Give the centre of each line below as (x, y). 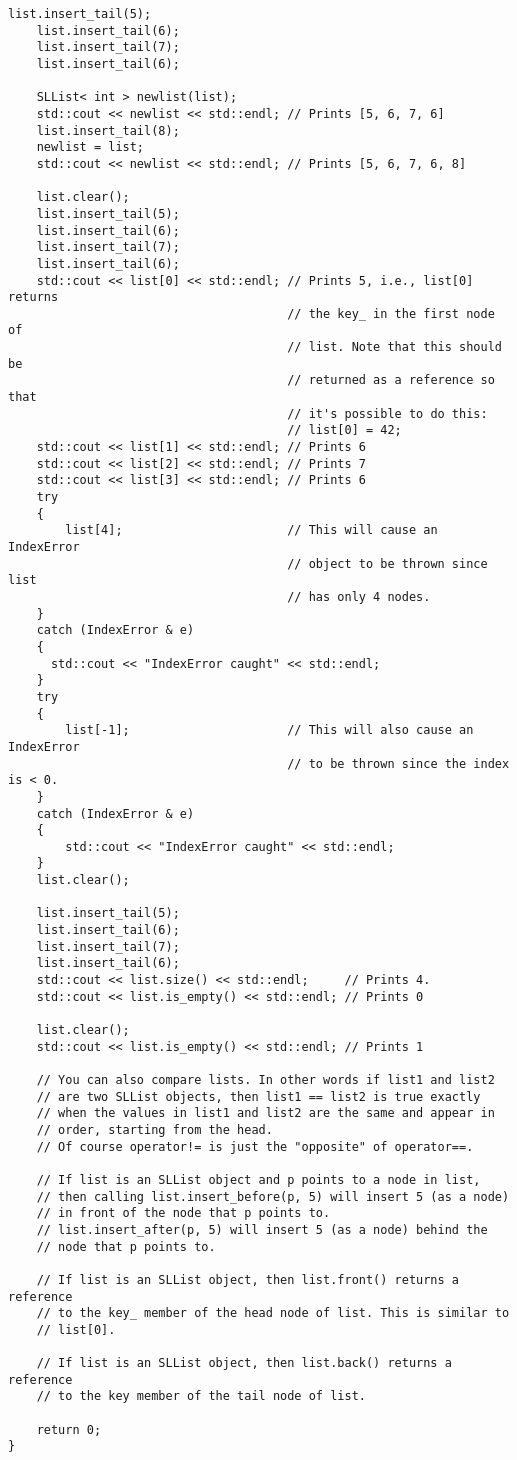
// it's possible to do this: (387, 413)
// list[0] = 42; (344, 430)
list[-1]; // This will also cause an (269, 730)
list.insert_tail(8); (108, 130)
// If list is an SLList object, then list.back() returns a (244, 1363)
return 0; (69, 1429)
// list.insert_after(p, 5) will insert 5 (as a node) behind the (262, 1229)
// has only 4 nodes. (359, 596)
